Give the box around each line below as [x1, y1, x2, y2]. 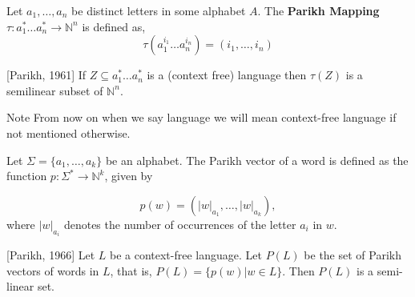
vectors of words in [6, 262, 99, 279]
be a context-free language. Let [109, 247, 262, 263]
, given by [104, 167, 153, 184]
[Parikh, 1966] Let [6, 247, 95, 263]
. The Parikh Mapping [257, 2, 380, 18]
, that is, [110, 262, 152, 279]
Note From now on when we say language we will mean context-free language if [6, 109, 397, 126]
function [6, 167, 47, 184]
